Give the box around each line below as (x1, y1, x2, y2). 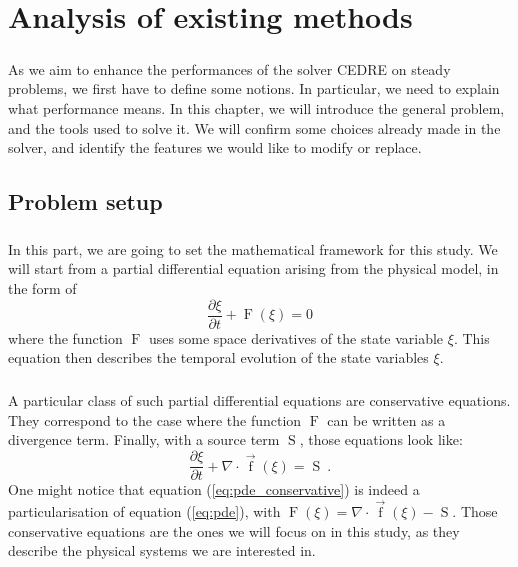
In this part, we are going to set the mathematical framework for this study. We (8, 238, 498, 259)
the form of (8, 278, 77, 299)
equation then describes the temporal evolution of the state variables (8, 347, 429, 368)
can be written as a (327, 409, 446, 430)
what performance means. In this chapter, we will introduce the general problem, (8, 97, 505, 118)
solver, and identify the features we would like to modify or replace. (8, 137, 422, 158)
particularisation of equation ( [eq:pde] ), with (8, 500, 281, 521)
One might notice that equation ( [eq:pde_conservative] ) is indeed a (8, 479, 420, 500)
